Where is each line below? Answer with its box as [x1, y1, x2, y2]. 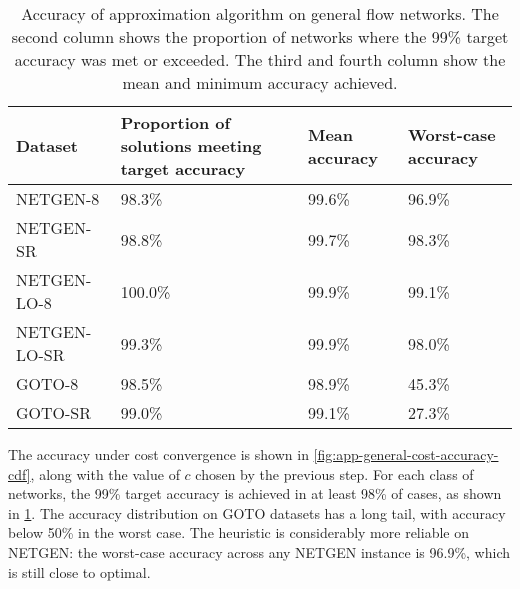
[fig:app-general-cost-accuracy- [313, 444, 499, 464]
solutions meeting [120, 134, 262, 157]
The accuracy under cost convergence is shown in [8, 444, 309, 464]
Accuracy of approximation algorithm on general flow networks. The [21, 2, 499, 25]
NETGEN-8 [16, 187, 100, 210]
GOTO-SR [16, 401, 92, 424]
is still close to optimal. [8, 561, 151, 582]
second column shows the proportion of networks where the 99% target [11, 25, 509, 48]
